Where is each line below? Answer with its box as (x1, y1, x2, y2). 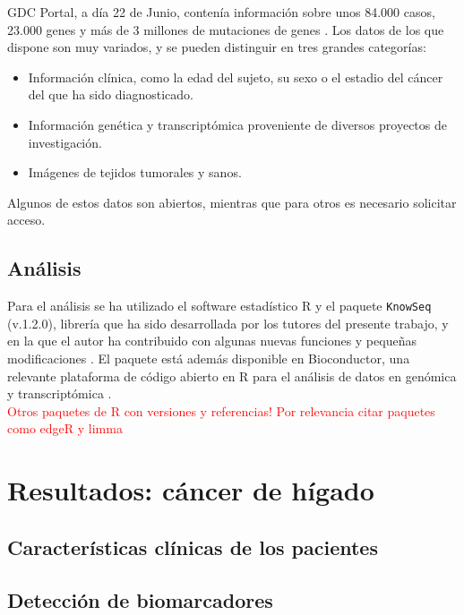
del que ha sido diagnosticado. (28, 85, 193, 104)
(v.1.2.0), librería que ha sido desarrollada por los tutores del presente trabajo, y (7, 313, 449, 332)
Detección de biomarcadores (7, 585, 273, 613)
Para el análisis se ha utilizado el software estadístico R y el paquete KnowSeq (7, 296, 432, 315)
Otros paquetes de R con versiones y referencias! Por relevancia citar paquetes (7, 401, 435, 420)
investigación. (28, 132, 102, 151)
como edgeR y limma (7, 419, 123, 438)
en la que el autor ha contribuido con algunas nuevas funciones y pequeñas (7, 331, 417, 350)
